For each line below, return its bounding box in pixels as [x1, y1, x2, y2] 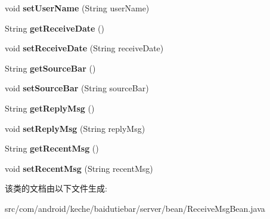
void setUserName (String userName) [5, 2, 150, 14]
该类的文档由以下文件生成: [5, 182, 107, 195]
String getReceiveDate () [5, 21, 105, 34]
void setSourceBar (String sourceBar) [5, 82, 149, 94]
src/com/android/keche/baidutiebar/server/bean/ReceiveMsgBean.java [5, 202, 265, 214]
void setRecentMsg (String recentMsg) [5, 162, 153, 174]
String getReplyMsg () [5, 101, 95, 114]
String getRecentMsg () [5, 142, 99, 155]
